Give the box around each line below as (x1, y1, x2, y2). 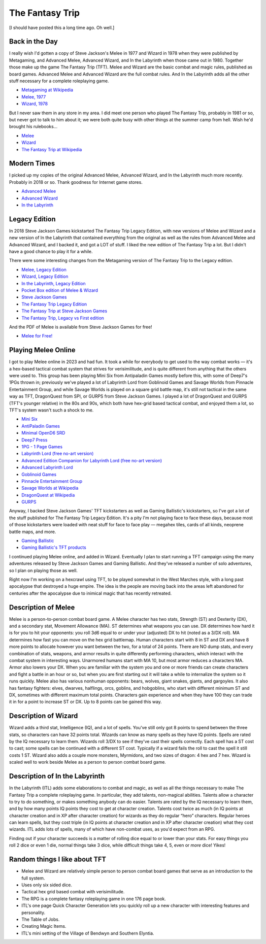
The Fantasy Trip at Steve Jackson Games (21, 308, 107, 314)
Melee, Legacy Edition (21, 267, 66, 272)
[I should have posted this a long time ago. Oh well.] (9, 25, 115, 31)
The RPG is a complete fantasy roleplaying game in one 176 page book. (21, 896, 166, 902)
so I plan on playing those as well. (9, 567, 78, 573)
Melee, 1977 (21, 94, 46, 100)
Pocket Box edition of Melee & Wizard (21, 287, 99, 293)
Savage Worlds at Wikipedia (21, 485, 79, 491)
